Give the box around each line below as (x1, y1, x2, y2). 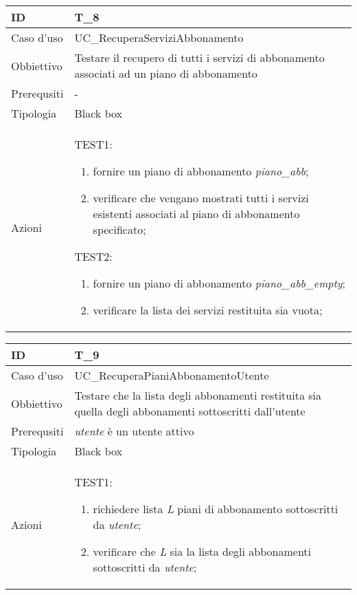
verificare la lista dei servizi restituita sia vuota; (93, 302, 323, 318)
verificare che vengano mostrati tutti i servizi (93, 190, 309, 206)
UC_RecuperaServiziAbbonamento (74, 30, 244, 45)
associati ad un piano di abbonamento (74, 65, 257, 81)
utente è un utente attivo (74, 423, 194, 439)
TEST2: (74, 248, 113, 264)
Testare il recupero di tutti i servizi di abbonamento (74, 50, 325, 65)
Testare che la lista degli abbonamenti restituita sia (74, 387, 321, 403)
